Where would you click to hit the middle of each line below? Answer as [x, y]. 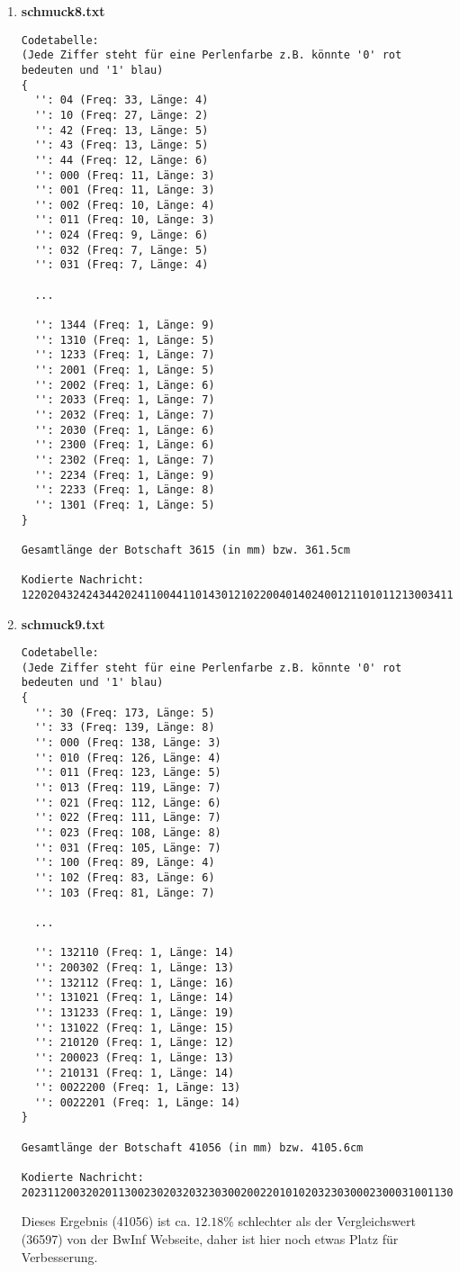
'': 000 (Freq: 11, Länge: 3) [125, 175]
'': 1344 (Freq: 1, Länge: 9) [125, 325]
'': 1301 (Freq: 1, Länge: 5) [125, 505]
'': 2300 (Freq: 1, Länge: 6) [125, 445]
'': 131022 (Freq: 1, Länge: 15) [135, 1028]
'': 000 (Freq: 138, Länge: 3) [128, 743]
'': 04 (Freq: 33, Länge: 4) [122, 100]
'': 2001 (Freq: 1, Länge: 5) [125, 370]
